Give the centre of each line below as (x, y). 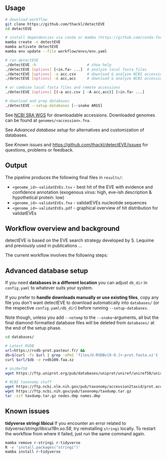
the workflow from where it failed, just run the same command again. (75, 433)
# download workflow (26, 19)
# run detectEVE (22, 60)
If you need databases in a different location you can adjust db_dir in (76, 283)
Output (16, 166)
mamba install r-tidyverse (33, 452)
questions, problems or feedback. (40, 150)
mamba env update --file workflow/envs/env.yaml (56, 51)
